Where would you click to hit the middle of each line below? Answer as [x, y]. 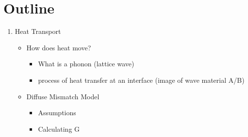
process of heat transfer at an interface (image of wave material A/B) [141, 80]
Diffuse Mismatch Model [63, 96]
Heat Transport [38, 31]
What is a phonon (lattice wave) [86, 64]
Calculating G [59, 129]
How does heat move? [59, 47]
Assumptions [57, 113]
